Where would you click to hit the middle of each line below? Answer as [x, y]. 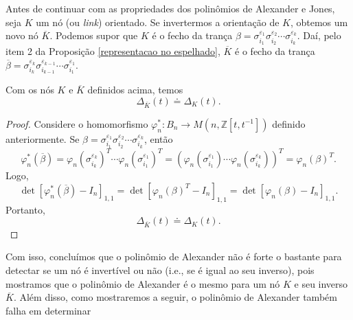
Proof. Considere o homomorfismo [77, 123]
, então [158, 138]
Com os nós [30, 90]
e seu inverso [321, 283]
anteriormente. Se [43, 138]
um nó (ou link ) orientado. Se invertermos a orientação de [158, 22]
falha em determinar [48, 310]
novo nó [22, 35]
